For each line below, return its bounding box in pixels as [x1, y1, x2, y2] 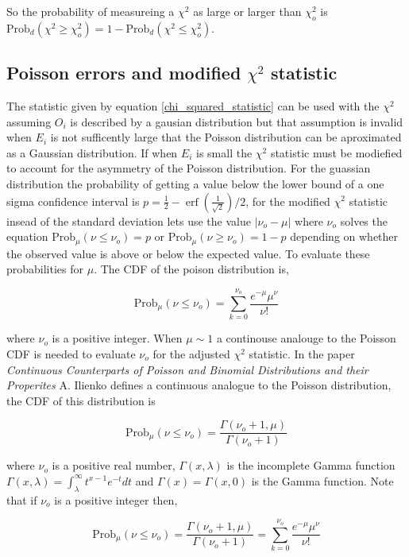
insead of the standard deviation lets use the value [6, 212, 251, 229]
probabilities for [6, 261, 84, 277]
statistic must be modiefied [270, 144, 403, 161]
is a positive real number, [52, 457, 176, 474]
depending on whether [290, 228, 399, 245]
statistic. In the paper [249, 345, 355, 362]
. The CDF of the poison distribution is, [94, 261, 289, 277]
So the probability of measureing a [6, 3, 175, 19]
